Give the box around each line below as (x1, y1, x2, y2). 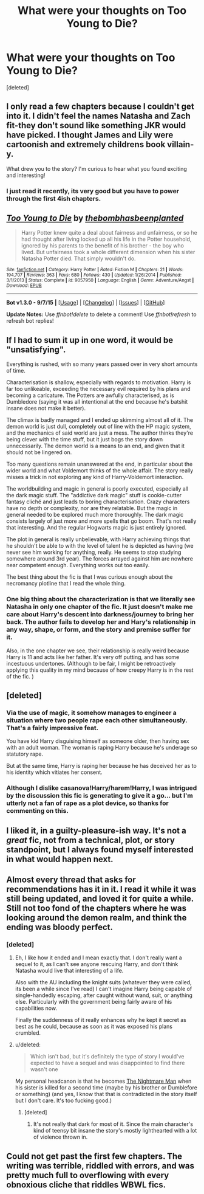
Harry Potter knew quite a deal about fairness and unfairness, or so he (21, 229, 197, 236)
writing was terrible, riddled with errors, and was (6, 1161, 194, 1171)
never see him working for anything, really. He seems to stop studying (6, 548, 182, 556)
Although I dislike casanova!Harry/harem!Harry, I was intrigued (6, 784, 197, 792)
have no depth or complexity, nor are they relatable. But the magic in (6, 505, 178, 512)
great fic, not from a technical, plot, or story (6, 835, 175, 845)
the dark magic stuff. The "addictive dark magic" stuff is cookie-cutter (6, 492, 182, 499)
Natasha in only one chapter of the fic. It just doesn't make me (6, 602, 193, 611)
